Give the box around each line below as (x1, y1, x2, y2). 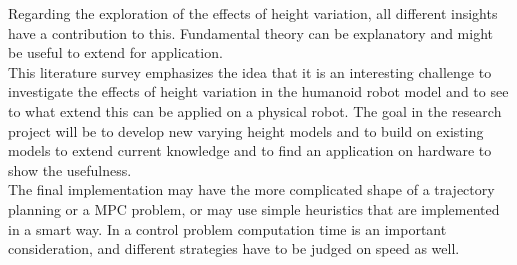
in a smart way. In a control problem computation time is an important (8, 218, 447, 239)
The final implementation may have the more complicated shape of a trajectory (8, 179, 495, 200)
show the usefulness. (8, 159, 132, 180)
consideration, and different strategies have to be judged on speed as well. (8, 238, 460, 259)
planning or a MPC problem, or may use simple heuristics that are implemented (8, 198, 500, 219)
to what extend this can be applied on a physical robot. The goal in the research (8, 100, 502, 121)
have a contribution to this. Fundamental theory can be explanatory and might (8, 22, 494, 43)
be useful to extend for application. (8, 42, 223, 63)
